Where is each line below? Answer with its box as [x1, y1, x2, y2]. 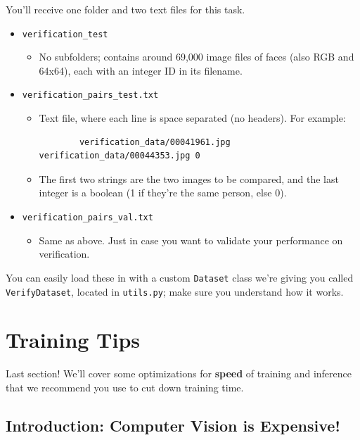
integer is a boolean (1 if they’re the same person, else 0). [39, 185, 287, 200]
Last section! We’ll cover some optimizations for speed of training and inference [6, 366, 352, 381]
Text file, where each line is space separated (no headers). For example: [39, 111, 346, 125]
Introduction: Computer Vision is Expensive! [6, 414, 340, 436]
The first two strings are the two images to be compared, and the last [39, 171, 339, 186]
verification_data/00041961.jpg [79, 137, 231, 147]
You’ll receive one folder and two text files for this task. [6, 2, 245, 16]
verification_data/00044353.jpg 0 [39, 151, 200, 161]
